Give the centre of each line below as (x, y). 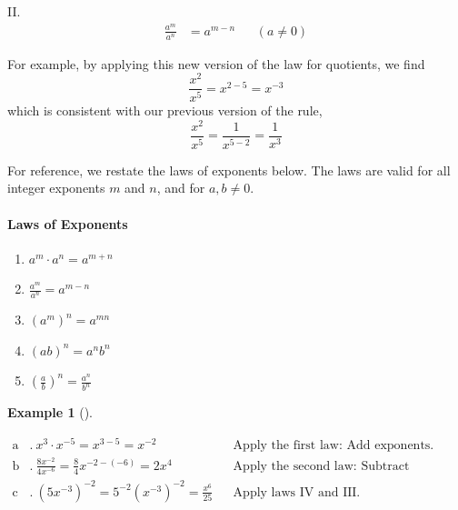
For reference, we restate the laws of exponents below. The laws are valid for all (229, 170)
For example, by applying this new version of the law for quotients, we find (216, 63)
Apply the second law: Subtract (321, 466)
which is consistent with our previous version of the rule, (165, 110)
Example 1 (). (50, 412)
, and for (181, 188)
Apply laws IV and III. (297, 492)
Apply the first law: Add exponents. (334, 445)
